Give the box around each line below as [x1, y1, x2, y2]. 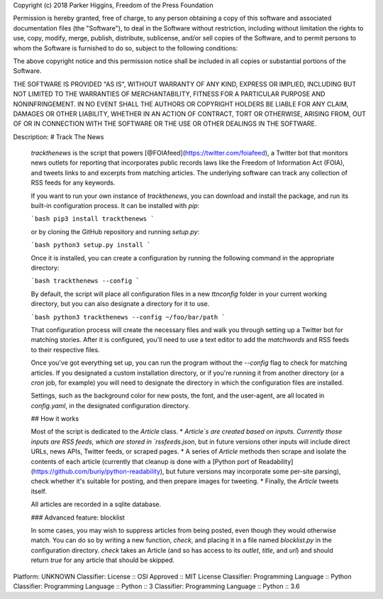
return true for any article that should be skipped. [30, 556, 175, 564]
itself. [30, 487, 48, 495]
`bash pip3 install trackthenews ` [30, 215, 155, 223]
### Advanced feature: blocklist [30, 513, 126, 522]
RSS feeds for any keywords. [30, 178, 116, 187]
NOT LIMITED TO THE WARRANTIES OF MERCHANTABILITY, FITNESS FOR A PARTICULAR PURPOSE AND [13, 89, 326, 99]
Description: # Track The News [13, 132, 104, 141]
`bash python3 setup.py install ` [30, 241, 151, 249]
